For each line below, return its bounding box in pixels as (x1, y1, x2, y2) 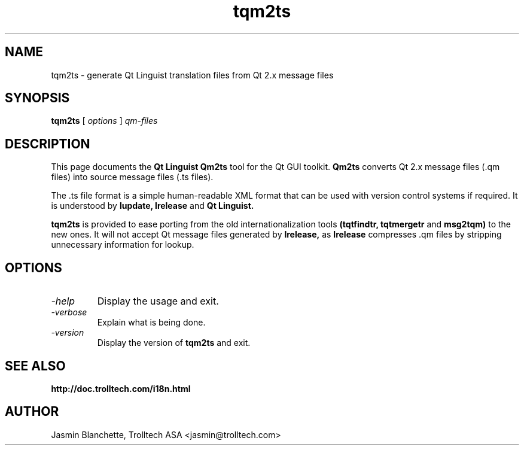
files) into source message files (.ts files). (51, 172, 214, 183)
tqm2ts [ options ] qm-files (51, 115, 158, 126)
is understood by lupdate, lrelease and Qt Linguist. (51, 200, 254, 211)
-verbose (51, 307, 87, 318)
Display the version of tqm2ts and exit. (97, 337, 251, 348)
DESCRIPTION (5, 136, 90, 151)
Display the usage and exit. (97, 295, 219, 308)
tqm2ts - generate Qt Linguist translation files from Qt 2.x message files (51, 69, 334, 80)
